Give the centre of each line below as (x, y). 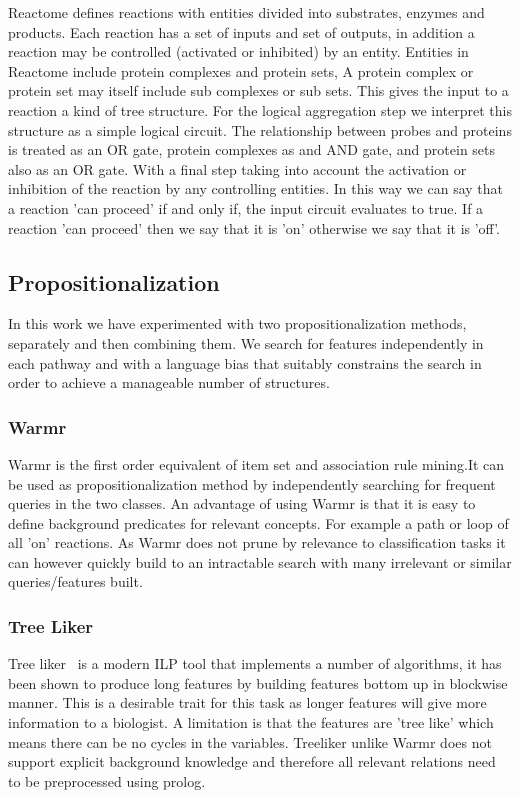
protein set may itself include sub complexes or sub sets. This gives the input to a (258, 90)
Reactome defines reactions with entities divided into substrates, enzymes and (246, 12)
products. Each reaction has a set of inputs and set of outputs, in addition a (241, 31)
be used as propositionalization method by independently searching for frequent (252, 483)
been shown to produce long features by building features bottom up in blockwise (258, 682)
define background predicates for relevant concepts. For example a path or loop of (258, 522)
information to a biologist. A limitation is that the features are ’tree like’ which (251, 722)
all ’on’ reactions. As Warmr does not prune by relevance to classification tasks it (257, 542)
